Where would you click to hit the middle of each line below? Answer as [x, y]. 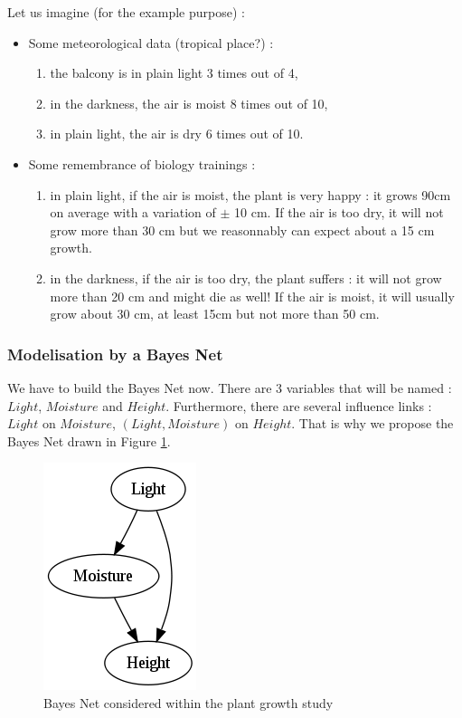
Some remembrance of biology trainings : [142, 163]
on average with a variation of [133, 212]
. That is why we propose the [372, 423]
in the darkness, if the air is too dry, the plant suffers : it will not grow [246, 278]
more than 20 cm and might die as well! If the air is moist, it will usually [252, 296]
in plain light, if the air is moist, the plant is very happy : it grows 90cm [250, 194]
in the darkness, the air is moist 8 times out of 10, [189, 103]
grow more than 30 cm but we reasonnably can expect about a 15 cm [242, 230]
